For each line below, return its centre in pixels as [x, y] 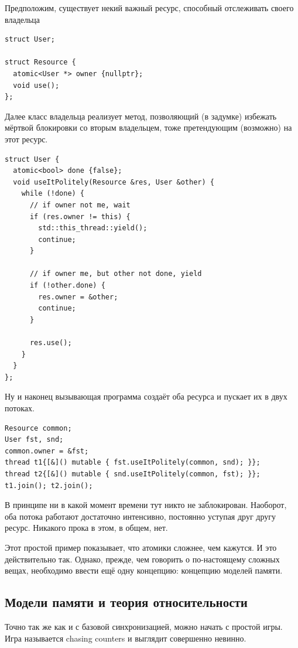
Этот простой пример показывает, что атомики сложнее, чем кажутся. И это [141, 547]
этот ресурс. [26, 139]
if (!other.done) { [67, 286]
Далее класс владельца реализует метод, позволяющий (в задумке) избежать [141, 116]
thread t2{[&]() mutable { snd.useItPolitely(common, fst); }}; [133, 474]
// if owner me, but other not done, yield [116, 274]
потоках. [20, 408]
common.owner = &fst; [47, 451]
